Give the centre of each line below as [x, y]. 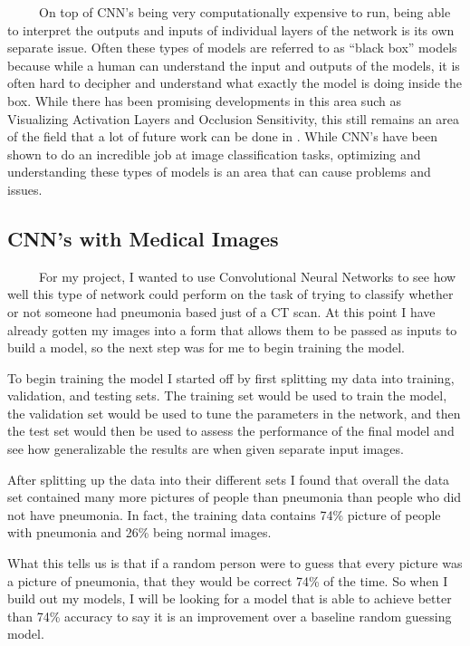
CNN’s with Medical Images [143, 238]
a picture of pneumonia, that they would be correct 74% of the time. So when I [228, 580]
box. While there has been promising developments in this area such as [204, 100]
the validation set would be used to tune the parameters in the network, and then [234, 413]
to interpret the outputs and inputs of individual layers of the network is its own [231, 29]
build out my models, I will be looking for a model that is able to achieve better [230, 598]
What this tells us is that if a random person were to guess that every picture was [235, 563]
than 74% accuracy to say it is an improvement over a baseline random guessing [230, 616]
